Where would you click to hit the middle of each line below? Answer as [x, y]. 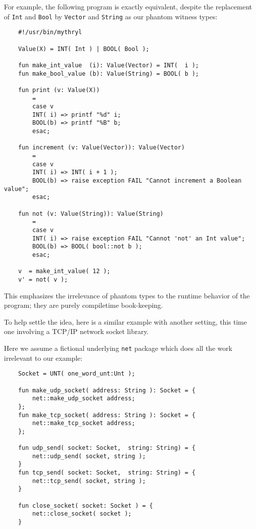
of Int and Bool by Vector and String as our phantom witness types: [111, 16]
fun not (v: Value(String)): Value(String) [91, 214]
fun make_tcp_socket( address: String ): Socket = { [107, 415]
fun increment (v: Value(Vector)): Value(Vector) [102, 148]
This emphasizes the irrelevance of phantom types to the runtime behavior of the [127, 295]
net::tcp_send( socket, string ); [89, 481]
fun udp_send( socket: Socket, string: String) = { [107, 448]
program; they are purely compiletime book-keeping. [84, 305]
